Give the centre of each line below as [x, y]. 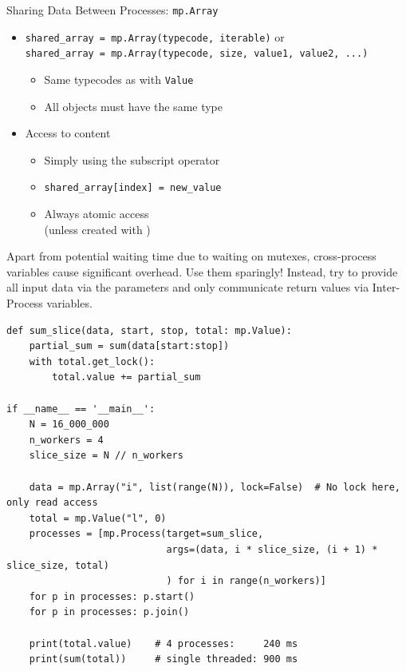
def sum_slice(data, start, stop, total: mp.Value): [149, 330]
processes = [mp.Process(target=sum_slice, [146, 534]
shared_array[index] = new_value [133, 188]
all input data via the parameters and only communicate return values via [188, 287]
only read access [52, 503]
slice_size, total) [58, 565]
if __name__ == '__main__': [81, 409]
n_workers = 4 [66, 440]
